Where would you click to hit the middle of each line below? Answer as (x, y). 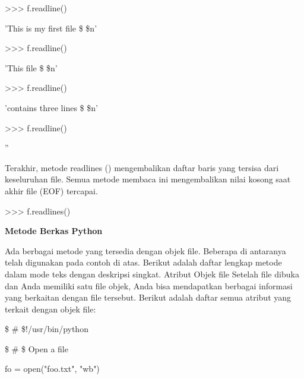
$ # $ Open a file (37, 348)
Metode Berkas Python (54, 231)
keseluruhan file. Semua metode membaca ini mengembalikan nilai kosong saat (148, 179)
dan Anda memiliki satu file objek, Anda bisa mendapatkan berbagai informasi (149, 285)
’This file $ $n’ (31, 67)
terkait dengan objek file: (50, 309)
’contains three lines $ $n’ (51, 107)
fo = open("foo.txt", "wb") (52, 369)
